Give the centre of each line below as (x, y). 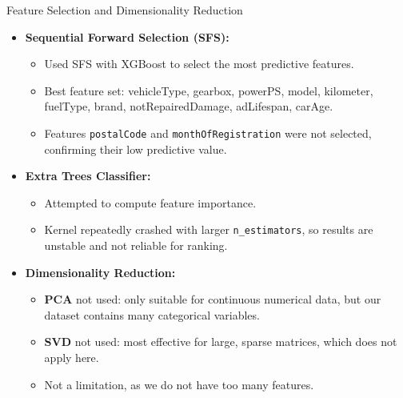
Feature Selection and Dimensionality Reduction (125, 10)
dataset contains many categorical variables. (152, 314)
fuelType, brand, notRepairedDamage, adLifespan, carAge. (189, 106)
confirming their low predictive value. (136, 149)
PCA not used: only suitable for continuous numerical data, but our (213, 299)
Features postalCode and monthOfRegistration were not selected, (208, 133)
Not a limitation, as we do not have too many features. (179, 384)
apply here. (72, 358)
